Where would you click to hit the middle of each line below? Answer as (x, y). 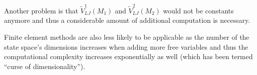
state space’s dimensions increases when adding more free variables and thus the (126, 46)
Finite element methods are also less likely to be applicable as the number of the (127, 37)
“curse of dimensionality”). (45, 66)
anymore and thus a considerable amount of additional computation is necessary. (127, 20)
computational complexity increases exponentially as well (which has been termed (128, 56)
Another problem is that (41, 10)
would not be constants (198, 10)
